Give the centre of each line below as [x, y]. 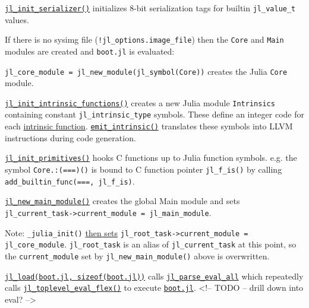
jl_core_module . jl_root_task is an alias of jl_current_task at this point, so [151, 244]
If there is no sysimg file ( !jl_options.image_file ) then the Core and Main [144, 39]
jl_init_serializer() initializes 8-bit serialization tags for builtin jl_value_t [150, 8]
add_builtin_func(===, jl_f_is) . [70, 181]
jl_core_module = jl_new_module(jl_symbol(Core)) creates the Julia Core [146, 71]
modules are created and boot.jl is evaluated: [90, 51]
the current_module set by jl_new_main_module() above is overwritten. [137, 255]
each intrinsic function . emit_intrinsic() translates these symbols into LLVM [149, 126]
